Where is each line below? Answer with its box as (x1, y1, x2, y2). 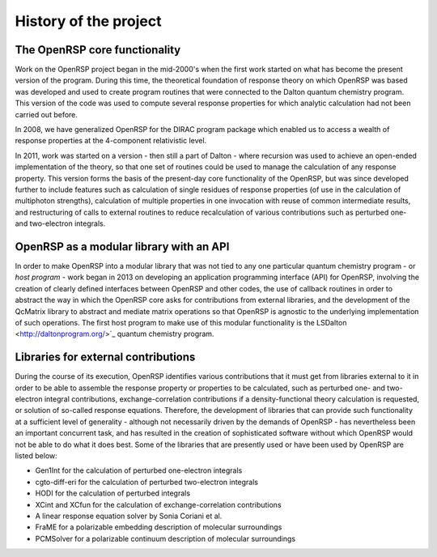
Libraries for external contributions (15, 351, 196, 364)
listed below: (15, 451, 58, 461)
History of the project (15, 12, 162, 30)
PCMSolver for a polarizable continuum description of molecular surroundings (35, 534, 296, 543)
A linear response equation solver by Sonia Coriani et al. (35, 511, 223, 521)
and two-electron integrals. (15, 219, 106, 228)
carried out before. (15, 109, 78, 119)
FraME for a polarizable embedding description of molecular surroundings (35, 522, 282, 532)
